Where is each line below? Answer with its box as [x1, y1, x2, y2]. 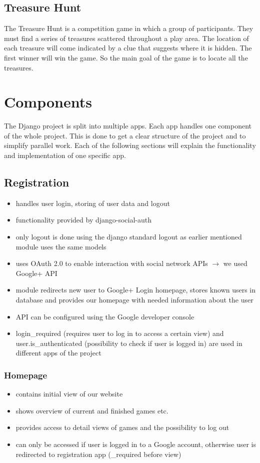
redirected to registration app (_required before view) [15, 448, 181, 459]
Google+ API [15, 267, 57, 278]
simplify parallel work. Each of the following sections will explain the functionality [4, 140, 256, 150]
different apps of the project [15, 347, 101, 358]
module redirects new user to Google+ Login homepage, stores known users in [15, 284, 256, 295]
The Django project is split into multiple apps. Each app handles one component [4, 120, 252, 131]
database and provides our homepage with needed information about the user [15, 294, 253, 305]
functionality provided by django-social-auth [15, 214, 152, 225]
